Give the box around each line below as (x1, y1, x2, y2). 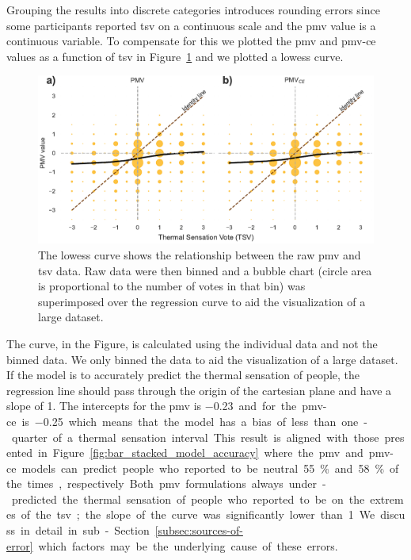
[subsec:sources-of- (154, 522, 243, 539)
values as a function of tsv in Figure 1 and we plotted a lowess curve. (6, 48, 344, 64)
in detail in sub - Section (21, 522, 150, 539)
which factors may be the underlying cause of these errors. (38, 537, 338, 554)
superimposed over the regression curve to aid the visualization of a (38, 293, 366, 309)
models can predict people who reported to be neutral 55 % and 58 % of (21, 459, 399, 476)
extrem (370, 490, 404, 507)
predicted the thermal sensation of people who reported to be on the (11, 490, 365, 507)
